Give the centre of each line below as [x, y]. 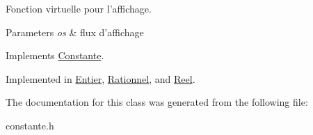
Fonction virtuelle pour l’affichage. [79, 8]
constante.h [30, 125]
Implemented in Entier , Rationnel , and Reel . [101, 78]
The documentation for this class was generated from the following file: [157, 102]
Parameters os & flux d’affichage [75, 32]
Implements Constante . [55, 55]
